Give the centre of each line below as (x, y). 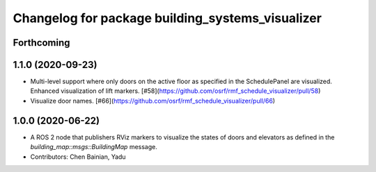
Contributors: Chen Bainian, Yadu (78, 157)
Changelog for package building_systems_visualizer (167, 18)
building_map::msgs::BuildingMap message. (94, 147)
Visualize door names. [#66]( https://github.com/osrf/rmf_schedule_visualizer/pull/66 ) (152, 101)
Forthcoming (41, 43)
